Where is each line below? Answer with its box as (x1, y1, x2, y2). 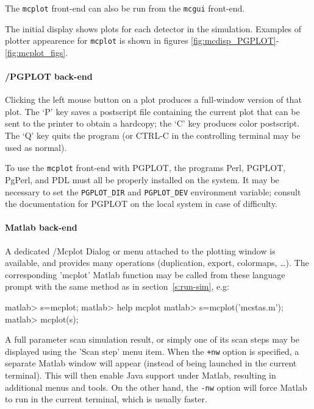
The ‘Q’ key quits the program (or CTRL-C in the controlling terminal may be (5, 129, 301, 142)
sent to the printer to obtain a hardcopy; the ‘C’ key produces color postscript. (5, 117, 300, 130)
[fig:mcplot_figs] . (5, 46, 68, 58)
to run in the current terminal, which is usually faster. (5, 393, 207, 405)
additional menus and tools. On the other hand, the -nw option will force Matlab (5, 380, 307, 393)
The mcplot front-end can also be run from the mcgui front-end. (5, 2, 245, 14)
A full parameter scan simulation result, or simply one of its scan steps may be (5, 333, 299, 346)
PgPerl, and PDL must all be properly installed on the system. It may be (5, 173, 279, 186)
